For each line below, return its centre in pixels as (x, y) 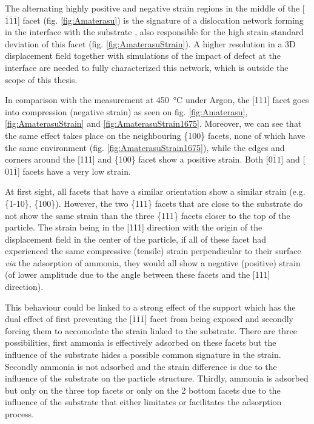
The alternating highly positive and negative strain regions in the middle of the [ (155, 8)
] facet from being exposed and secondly (219, 319)
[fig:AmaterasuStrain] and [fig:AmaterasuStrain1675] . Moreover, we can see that (153, 123)
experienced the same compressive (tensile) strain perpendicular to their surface (153, 251)
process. (20, 414)
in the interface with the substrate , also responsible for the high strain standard (155, 32)
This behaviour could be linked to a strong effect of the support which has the (150, 307)
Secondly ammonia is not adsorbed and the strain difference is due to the (141, 366)
